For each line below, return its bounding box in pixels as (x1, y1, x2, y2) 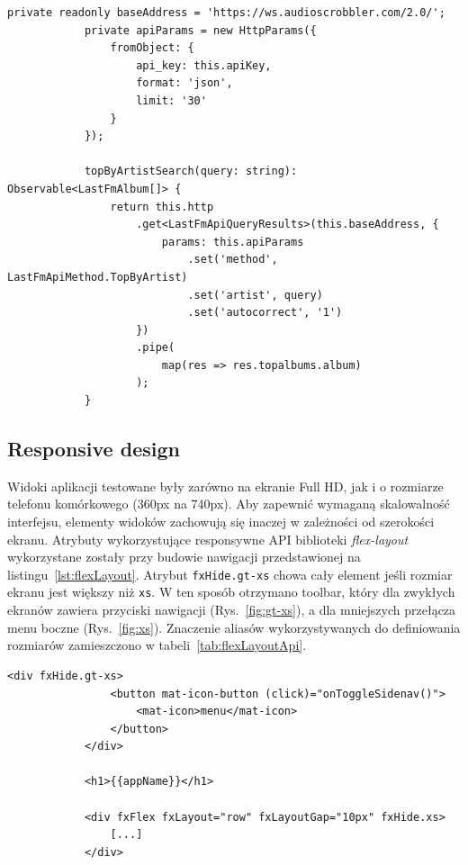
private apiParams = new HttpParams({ (84, 23, 317, 37)
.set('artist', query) (187, 288, 323, 302)
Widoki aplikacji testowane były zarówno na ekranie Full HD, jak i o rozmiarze (7, 476, 444, 495)
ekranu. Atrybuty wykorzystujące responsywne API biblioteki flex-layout (7, 529, 409, 548)
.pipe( (136, 341, 175, 355)
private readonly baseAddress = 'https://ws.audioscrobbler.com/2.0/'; (7, 6, 445, 19)
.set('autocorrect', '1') (187, 306, 343, 320)
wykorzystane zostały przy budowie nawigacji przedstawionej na (7, 547, 361, 566)
